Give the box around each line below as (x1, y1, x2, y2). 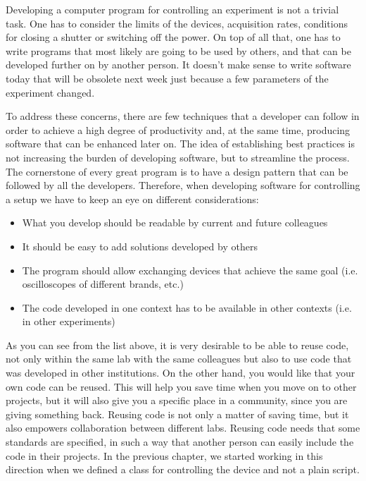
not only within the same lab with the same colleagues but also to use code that (6, 351, 352, 366)
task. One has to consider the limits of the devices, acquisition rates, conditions (6, 16, 348, 30)
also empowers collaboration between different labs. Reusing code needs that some (6, 420, 360, 435)
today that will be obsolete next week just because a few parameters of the (6, 71, 329, 85)
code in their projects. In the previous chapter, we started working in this (6, 448, 323, 463)
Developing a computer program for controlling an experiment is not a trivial (6, 2, 339, 16)
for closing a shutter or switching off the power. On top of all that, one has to (6, 30, 341, 44)
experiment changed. (6, 85, 95, 99)
